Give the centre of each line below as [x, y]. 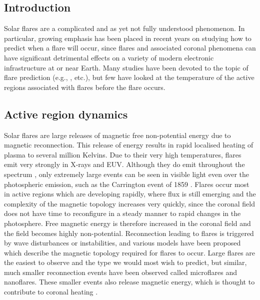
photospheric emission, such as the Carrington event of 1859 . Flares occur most [127, 184]
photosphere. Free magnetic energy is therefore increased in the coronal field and [127, 223]
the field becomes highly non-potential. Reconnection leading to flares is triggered [129, 233]
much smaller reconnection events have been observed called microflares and [120, 272]
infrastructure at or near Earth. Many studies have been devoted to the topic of [126, 67]
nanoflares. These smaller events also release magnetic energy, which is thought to [129, 282]
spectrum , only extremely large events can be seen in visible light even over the [127, 174]
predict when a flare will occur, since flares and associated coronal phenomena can [130, 48]
